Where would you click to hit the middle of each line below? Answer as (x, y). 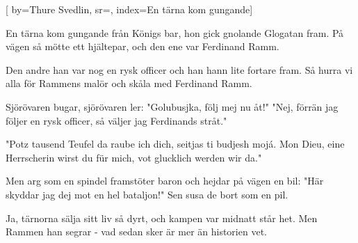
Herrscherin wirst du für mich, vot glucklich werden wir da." (134, 157)
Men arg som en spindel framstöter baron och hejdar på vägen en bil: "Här (165, 181)
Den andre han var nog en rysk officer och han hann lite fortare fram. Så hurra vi (179, 69)
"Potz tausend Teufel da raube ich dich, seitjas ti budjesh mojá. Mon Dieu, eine (175, 144)
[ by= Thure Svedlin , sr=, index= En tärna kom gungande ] (129, 9)
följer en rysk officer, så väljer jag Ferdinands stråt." (116, 120)
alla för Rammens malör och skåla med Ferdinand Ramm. (129, 83)
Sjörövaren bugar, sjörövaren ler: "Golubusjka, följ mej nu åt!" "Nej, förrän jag (172, 106)
